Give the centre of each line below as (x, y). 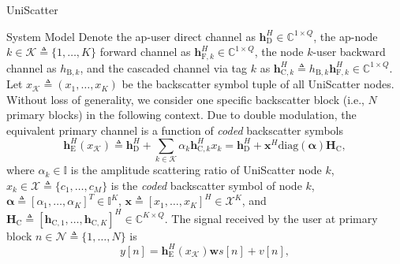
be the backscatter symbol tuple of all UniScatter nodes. (258, 84)
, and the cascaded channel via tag (164, 67)
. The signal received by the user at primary (271, 218)
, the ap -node (346, 36)
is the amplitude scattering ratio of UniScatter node (196, 170)
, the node (279, 52)
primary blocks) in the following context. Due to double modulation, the (181, 115)
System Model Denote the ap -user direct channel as (131, 36)
